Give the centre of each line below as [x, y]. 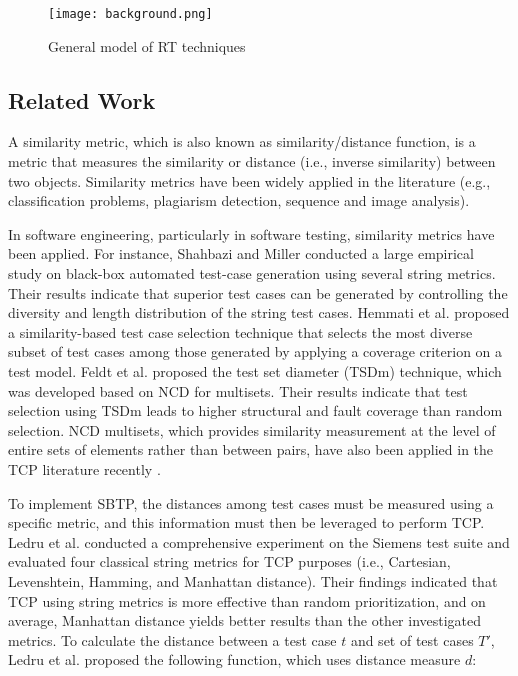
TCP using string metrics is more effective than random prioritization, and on [247, 600]
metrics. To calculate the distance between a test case [172, 639]
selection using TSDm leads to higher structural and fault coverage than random [255, 410]
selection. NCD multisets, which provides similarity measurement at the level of [252, 429]
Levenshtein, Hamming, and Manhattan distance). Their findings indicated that [253, 580]
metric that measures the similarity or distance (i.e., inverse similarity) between [252, 161]
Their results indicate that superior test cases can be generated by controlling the [258, 292]
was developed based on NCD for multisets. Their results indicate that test [238, 390]
